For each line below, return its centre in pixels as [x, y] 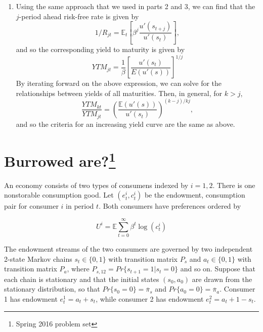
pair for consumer [31, 206]
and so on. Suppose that [218, 269]
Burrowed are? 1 [60, 159]
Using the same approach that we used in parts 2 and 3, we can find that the [136, 6]
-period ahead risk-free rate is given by [79, 16]
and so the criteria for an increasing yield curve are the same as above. [125, 124]
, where [78, 269]
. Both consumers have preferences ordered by [170, 206]
